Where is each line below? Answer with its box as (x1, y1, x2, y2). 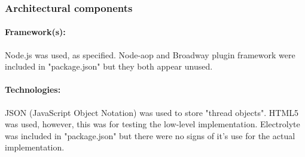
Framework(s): (5, 26, 66, 38)
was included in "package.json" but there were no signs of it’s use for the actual (5, 129, 295, 142)
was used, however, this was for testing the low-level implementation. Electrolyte (5, 118, 300, 130)
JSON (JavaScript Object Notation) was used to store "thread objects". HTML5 (5, 106, 298, 118)
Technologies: (5, 83, 61, 96)
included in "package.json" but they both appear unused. (5, 60, 213, 73)
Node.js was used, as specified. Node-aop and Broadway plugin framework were (5, 48, 295, 61)
